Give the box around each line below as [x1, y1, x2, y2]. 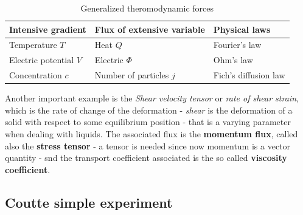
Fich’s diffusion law [213, 69, 285, 81]
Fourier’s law [213, 38, 262, 51]
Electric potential [9, 53, 74, 66]
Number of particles [94, 69, 169, 81]
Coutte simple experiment [5, 193, 173, 211]
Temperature [9, 38, 57, 51]
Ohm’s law [213, 53, 253, 66]
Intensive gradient [9, 22, 86, 35]
